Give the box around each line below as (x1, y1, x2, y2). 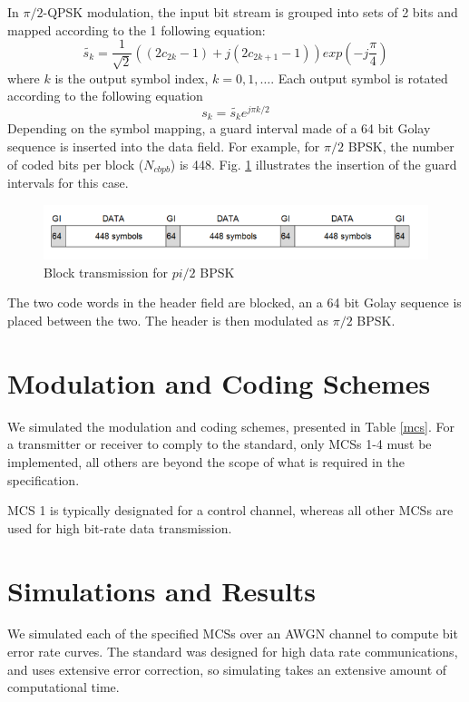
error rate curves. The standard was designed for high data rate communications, (7, 642, 458, 661)
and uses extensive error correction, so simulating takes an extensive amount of (7, 659, 447, 678)
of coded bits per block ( (7, 154, 144, 173)
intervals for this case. (7, 173, 129, 191)
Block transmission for (44, 262, 169, 281)
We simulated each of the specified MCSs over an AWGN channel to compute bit (7, 624, 458, 643)
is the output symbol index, (54, 68, 209, 87)
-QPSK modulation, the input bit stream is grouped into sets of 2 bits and (43, 3, 458, 21)
